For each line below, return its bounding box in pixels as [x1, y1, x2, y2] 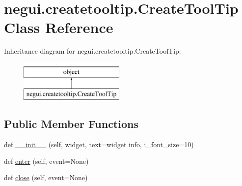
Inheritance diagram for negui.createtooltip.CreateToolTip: [4, 46, 181, 56]
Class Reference [4, 17, 113, 37]
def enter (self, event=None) [4, 155, 89, 166]
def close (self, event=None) [4, 172, 88, 183]
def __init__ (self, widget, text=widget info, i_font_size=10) [4, 139, 194, 150]
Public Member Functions [4, 116, 138, 131]
